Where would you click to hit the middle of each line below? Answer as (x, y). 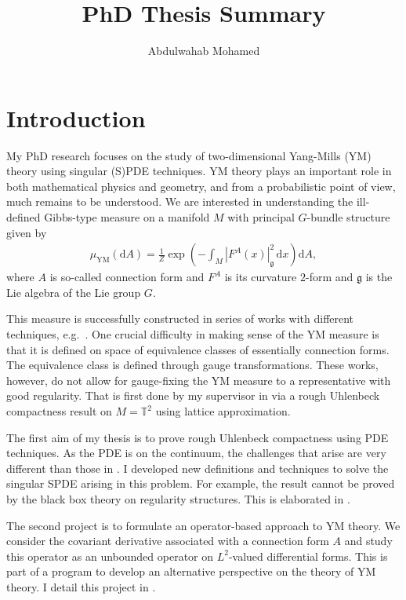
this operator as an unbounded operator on (110, 556)
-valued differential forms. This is (308, 556)
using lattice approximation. (223, 411)
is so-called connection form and (127, 277)
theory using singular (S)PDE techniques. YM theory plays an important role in (199, 171)
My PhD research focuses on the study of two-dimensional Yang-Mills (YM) (189, 155)
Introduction (76, 117)
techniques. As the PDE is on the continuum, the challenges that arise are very (196, 453)
